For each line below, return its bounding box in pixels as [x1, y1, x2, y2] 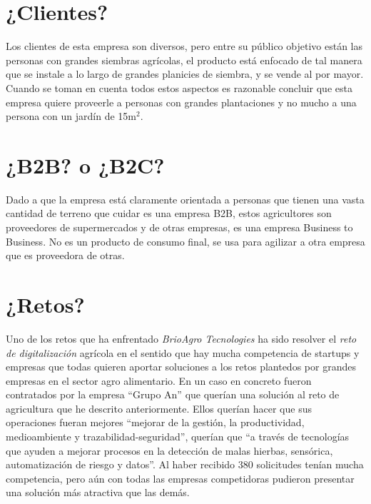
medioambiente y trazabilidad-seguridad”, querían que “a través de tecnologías [6, 429, 350, 444]
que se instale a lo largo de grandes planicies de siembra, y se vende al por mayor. [6, 66, 364, 81]
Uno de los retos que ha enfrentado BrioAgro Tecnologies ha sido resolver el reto [6, 331, 357, 346]
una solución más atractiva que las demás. [6, 485, 190, 500]
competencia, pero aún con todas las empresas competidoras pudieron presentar [6, 470, 355, 485]
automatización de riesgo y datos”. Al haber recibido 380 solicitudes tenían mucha [6, 457, 364, 472]
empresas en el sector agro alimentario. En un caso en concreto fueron [6, 373, 312, 388]
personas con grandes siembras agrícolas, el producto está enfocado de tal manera [6, 52, 362, 67]
